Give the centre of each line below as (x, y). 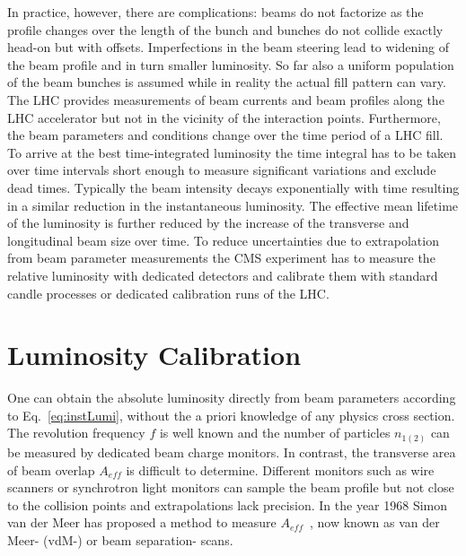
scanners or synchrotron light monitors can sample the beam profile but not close (231, 487)
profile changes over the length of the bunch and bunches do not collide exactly (225, 29)
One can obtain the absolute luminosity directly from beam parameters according (232, 398)
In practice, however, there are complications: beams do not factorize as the (215, 12)
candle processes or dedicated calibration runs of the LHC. (168, 293)
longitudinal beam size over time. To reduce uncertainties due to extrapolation (223, 240)
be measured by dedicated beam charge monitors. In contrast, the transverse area (232, 452)
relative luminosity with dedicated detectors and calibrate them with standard (223, 275)
